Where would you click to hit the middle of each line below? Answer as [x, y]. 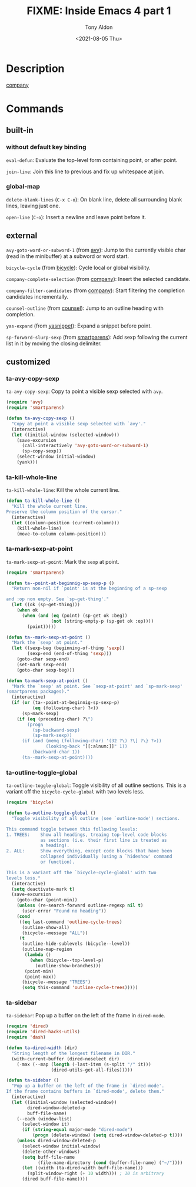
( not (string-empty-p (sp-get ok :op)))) [102, 621]
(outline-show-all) [45, 927]
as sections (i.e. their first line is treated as [104, 840]
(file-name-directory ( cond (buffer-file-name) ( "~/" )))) [110, 1163]
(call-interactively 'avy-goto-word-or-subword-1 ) [85, 446]
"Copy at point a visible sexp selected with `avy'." [79, 424]
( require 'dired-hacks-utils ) [43, 1032]
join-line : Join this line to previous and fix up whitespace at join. [85, 171]
